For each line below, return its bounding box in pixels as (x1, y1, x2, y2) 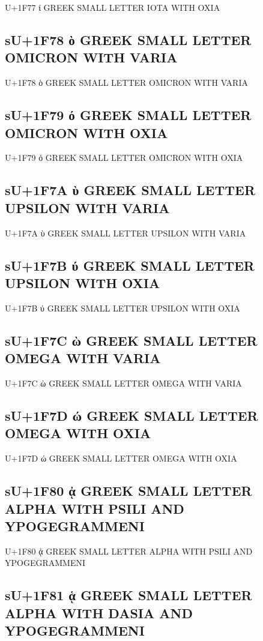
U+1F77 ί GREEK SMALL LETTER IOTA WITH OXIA (5, 1, 220, 13)
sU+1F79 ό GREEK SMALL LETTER (5, 106, 252, 124)
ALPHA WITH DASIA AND (5, 603, 193, 622)
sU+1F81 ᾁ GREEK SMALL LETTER (5, 586, 252, 604)
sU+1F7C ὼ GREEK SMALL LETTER (5, 331, 258, 349)
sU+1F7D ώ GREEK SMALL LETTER (5, 406, 258, 424)
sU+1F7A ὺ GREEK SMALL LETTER (5, 181, 256, 199)
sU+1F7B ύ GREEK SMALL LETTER (5, 256, 255, 274)
